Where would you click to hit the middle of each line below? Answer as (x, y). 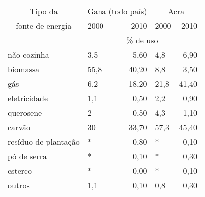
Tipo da (44, 11)
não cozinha (29, 55)
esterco (20, 170)
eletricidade (28, 98)
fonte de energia (44, 26)
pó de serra (27, 156)
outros (19, 185)
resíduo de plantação (44, 141)
